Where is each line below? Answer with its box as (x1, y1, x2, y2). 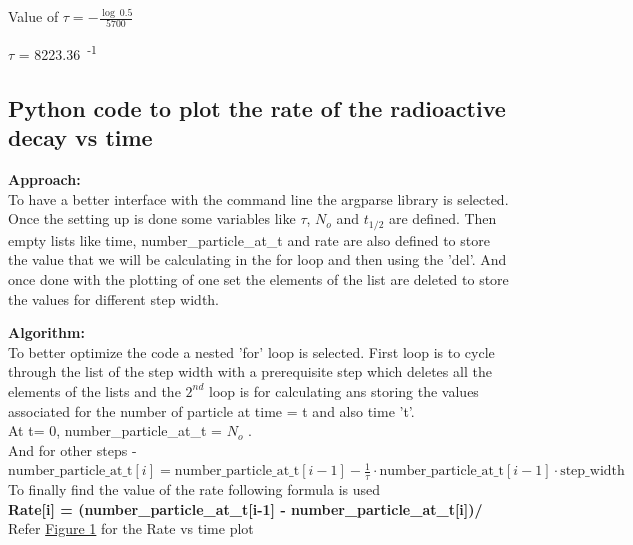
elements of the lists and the (8, 380, 181, 401)
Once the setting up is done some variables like (8, 208, 296, 229)
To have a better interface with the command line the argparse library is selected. (8, 188, 509, 209)
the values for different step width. (8, 288, 220, 309)
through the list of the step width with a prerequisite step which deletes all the (8, 361, 492, 382)
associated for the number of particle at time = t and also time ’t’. (8, 400, 415, 421)
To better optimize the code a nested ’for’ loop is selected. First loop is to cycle (8, 341, 495, 362)
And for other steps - (8, 439, 137, 460)
